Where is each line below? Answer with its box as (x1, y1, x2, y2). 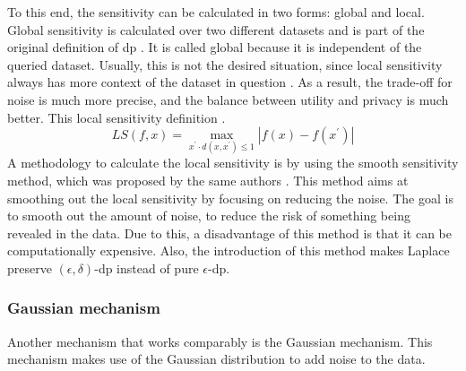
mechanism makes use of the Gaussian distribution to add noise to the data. (7, 349, 426, 368)
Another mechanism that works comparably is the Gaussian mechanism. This (7, 332, 433, 350)
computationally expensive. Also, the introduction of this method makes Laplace (7, 241, 450, 260)
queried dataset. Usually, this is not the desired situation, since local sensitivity (7, 55, 443, 73)
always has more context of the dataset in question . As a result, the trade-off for (7, 73, 453, 91)
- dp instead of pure (94, 258, 199, 277)
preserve (7, 258, 52, 277)
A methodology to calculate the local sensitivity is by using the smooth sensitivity (7, 153, 459, 172)
